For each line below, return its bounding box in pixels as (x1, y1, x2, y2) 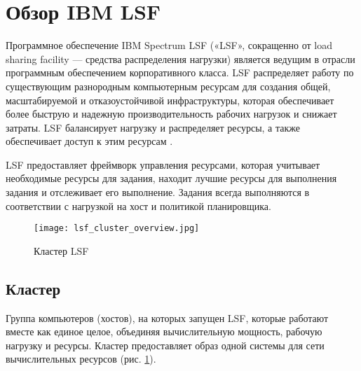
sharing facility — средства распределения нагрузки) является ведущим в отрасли (6, 51, 355, 66)
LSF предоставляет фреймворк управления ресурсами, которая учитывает (6, 157, 320, 171)
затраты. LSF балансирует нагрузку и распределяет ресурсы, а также (6, 120, 300, 134)
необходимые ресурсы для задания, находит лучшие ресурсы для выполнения (6, 171, 337, 185)
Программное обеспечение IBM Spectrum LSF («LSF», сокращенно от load (6, 38, 332, 52)
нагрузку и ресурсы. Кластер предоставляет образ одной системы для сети (6, 337, 325, 352)
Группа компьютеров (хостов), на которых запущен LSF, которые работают (6, 310, 329, 325)
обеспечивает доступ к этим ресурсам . (6, 134, 173, 148)
